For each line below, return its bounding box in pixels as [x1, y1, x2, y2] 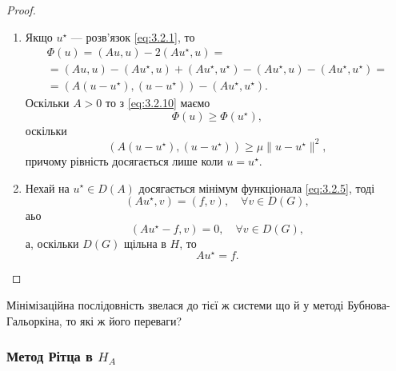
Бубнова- [347, 297, 390, 313]
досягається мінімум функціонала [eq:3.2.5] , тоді [138, 179, 375, 196]
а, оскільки [25, 234, 79, 251]
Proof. [6, 2, 36, 18]
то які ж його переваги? [66, 312, 182, 329]
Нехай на [25, 179, 70, 196]
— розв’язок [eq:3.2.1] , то [70, 28, 195, 45]
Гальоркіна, [6, 312, 62, 329]
